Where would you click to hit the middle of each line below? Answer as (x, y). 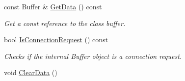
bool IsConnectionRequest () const (56, 40)
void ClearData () (31, 72)
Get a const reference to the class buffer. (65, 23)
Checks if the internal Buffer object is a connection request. (93, 56)
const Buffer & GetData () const (53, 6)
